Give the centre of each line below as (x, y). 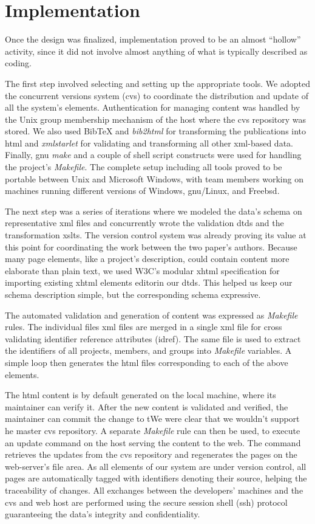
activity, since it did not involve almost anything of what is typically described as (156, 51)
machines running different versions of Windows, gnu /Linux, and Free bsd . (142, 191)
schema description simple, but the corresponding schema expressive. (133, 294)
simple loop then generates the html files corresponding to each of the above (147, 362)
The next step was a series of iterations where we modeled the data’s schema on (154, 211)
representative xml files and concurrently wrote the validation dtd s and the (144, 223)
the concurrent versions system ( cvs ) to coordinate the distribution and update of (157, 95)
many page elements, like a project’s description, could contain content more (147, 259)
